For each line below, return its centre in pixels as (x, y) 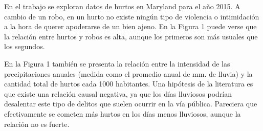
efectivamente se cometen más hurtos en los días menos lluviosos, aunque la (123, 113)
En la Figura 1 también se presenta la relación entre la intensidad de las (117, 63)
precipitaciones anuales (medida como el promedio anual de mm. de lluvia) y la (128, 73)
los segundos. (25, 46)
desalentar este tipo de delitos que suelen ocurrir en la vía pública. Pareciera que (131, 104)
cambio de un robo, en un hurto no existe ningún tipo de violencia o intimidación (132, 16)
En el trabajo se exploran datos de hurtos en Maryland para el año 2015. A (122, 6)
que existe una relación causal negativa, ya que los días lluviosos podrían (118, 93)
